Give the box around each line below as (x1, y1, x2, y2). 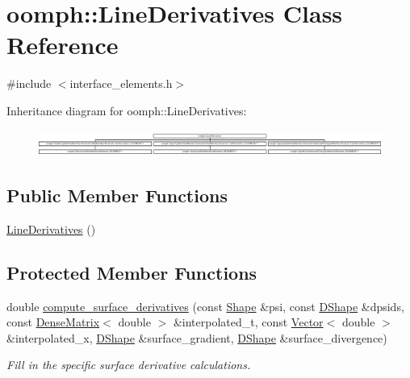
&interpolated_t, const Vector (173, 314, 324, 330)
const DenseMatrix (6, 314, 100, 330)
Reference (6, 28, 119, 61)
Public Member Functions (6, 183, 228, 208)
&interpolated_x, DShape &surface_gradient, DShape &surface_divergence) (6, 329, 387, 346)
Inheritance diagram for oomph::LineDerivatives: (6, 102, 247, 118)
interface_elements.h (69, 75, 173, 92)
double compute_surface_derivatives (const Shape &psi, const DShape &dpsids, (6, 297, 404, 314)
